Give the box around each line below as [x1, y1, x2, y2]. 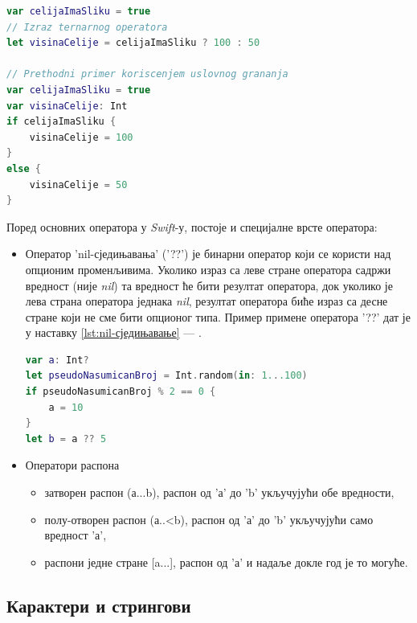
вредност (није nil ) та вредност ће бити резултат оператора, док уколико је [25, 277, 393, 293]
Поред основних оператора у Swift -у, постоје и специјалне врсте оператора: [6, 218, 378, 235]
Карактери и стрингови [6, 592, 191, 617]
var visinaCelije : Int [6, 100, 128, 112]
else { [6, 162, 41, 174]
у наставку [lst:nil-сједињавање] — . [25, 324, 202, 341]
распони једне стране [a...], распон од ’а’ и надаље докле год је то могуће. [44, 553, 408, 570]
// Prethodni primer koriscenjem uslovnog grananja [6, 68, 288, 80]
